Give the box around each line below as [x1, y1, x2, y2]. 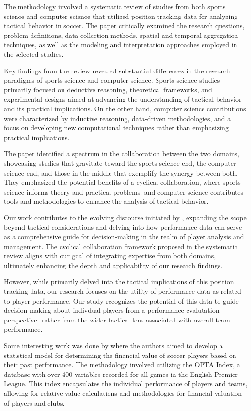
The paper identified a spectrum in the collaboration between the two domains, [4, 148, 239, 159]
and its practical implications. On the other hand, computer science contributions [4, 103, 246, 113]
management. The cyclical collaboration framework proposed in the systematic [4, 241, 237, 251]
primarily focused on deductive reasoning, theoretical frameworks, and [4, 84, 212, 94]
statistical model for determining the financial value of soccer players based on [4, 350, 236, 360]
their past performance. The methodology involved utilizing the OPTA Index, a [4, 359, 240, 370]
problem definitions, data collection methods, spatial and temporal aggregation [4, 30, 238, 40]
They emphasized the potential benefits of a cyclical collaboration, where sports [4, 177, 241, 187]
